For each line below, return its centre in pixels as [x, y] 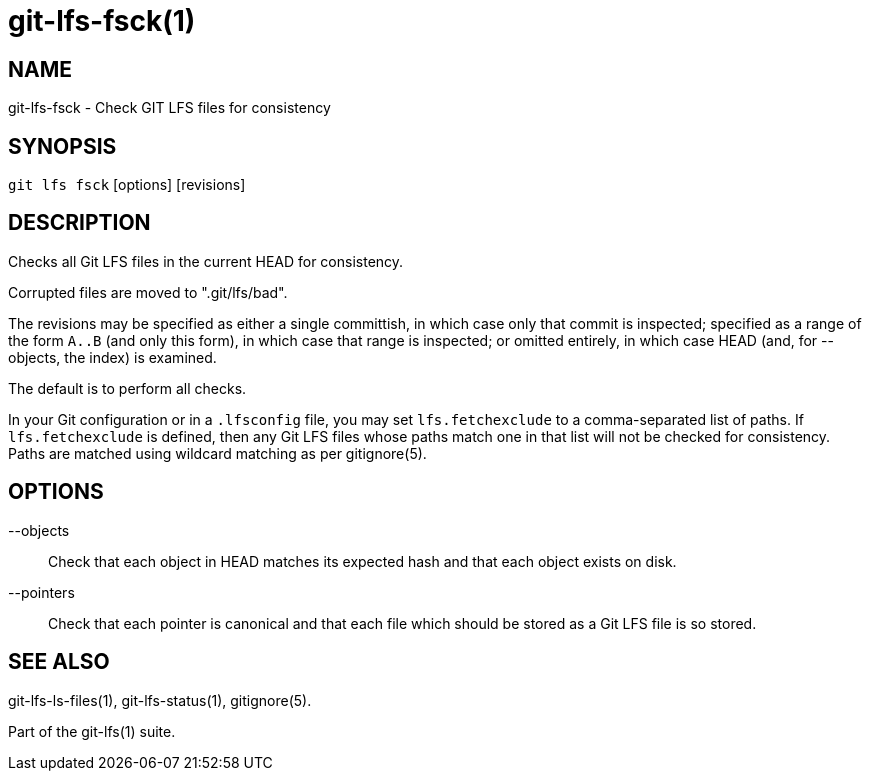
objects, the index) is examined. [112, 357]
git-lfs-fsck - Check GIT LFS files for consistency [169, 108]
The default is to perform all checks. [127, 388]
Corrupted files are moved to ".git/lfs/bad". [148, 292]
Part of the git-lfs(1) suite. [92, 731]
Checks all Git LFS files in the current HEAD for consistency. [206, 261]
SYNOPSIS [62, 146]
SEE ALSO [59, 662]
